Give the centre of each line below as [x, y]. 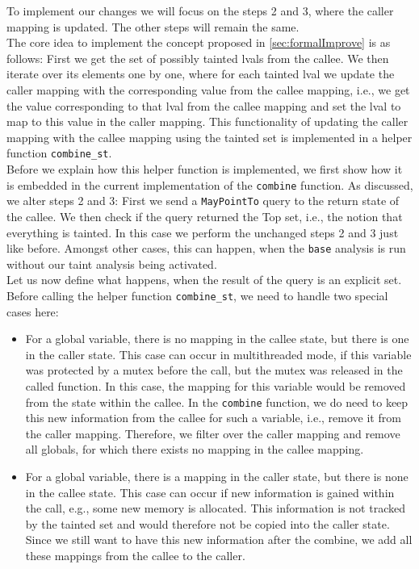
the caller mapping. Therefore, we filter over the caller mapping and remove [213, 433]
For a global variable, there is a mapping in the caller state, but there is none [217, 476]
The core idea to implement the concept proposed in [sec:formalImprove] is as [199, 42]
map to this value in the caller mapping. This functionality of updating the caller [207, 121]
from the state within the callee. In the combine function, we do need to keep [217, 402]
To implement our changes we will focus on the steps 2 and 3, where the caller [200, 10]
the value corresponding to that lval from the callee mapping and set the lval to [204, 105]
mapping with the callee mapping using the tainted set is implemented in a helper [209, 137]
